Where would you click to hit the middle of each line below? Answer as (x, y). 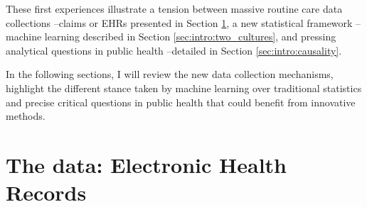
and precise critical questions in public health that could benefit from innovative (181, 102)
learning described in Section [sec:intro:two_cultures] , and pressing (190, 37)
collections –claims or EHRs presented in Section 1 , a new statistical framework (179, 22)
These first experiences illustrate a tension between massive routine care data (174, 9)
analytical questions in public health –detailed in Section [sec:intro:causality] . (174, 50)
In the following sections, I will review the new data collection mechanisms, (170, 74)
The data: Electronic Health (146, 164)
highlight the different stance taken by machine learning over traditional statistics (184, 88)
